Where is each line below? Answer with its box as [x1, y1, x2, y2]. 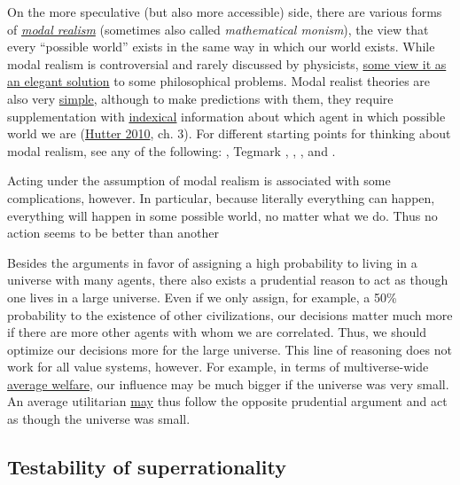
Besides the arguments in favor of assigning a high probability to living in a [7, 253, 417, 271]
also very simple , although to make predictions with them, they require [7, 89, 394, 107]
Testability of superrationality [7, 453, 286, 481]
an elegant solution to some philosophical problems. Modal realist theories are [7, 72, 431, 90]
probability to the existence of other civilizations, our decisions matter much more [7, 305, 453, 324]
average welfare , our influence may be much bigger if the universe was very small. [7, 374, 449, 393]
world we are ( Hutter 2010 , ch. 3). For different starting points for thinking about [7, 124, 451, 143]
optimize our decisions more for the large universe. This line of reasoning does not [7, 340, 452, 358]
